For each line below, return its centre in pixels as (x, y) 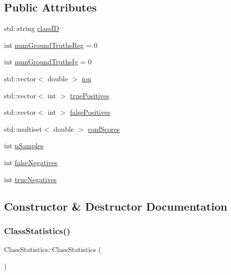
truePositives (89, 95)
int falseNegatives (31, 162)
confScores (104, 129)
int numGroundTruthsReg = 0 (51, 45)
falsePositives (90, 112)
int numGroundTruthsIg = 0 (48, 62)
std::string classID (32, 28)
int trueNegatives (30, 179)
